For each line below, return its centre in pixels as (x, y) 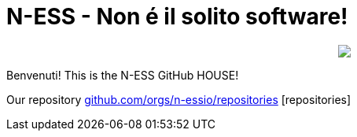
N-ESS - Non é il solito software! (177, 17)
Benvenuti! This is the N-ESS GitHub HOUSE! (123, 75)
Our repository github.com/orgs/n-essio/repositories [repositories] (179, 99)
